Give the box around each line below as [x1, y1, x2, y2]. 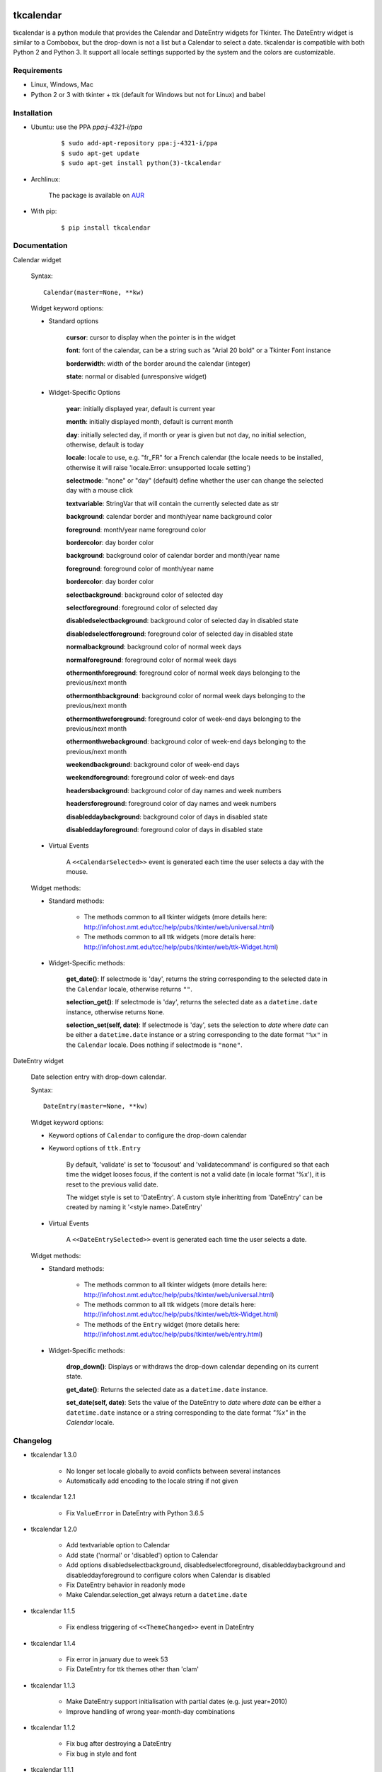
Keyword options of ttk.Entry [48, 1144, 141, 1153]
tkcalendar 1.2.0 [30, 1525, 78, 1534]
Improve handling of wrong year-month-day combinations [66, 1707, 236, 1715]
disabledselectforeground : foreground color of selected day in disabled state [66, 629, 294, 638]
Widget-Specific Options [48, 388, 121, 397]
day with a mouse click [66, 486, 134, 495]
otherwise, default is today [66, 440, 144, 449]
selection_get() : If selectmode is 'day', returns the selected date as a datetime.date [66, 998, 318, 1006]
